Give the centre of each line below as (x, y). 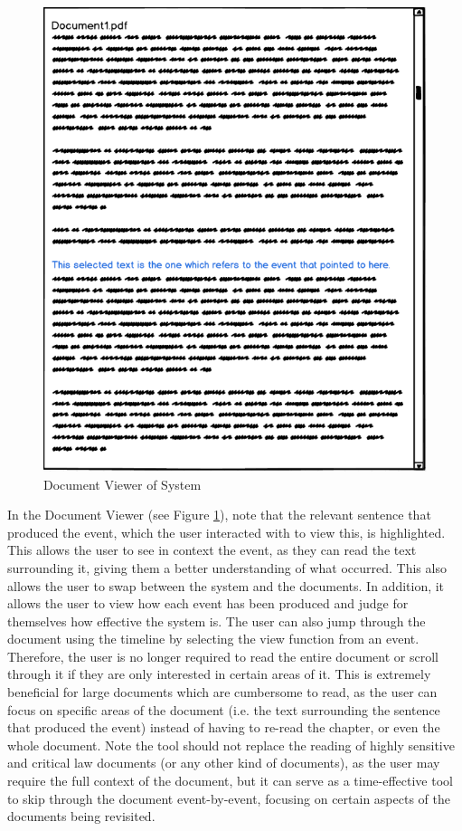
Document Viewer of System (123, 484)
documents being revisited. (81, 816)
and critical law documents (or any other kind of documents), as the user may (224, 763)
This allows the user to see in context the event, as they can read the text (212, 550)
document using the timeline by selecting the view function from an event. (213, 639)
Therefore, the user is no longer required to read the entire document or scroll (223, 656)
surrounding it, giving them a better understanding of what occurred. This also (227, 567)
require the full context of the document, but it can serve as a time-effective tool (230, 781)
